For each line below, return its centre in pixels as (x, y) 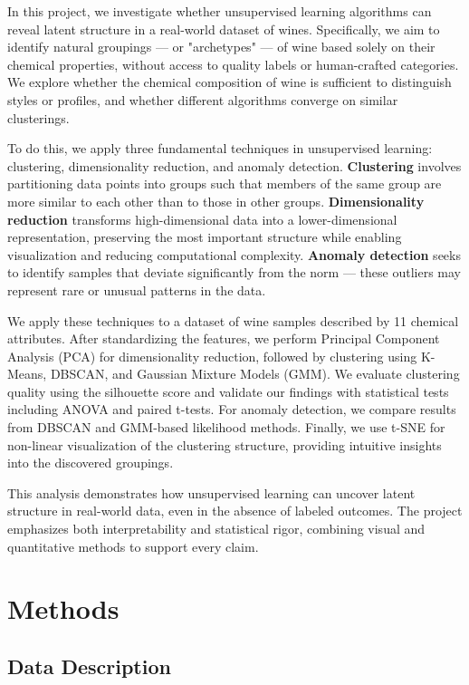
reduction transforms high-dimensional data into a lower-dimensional (202, 219)
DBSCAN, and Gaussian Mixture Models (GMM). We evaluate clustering (255, 374)
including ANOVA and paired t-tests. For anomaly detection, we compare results (232, 409)
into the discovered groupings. (91, 463)
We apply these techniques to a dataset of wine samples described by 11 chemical (233, 320)
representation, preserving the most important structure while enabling (205, 237)
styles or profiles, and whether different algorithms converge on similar (203, 99)
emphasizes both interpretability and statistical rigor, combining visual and (216, 529)
